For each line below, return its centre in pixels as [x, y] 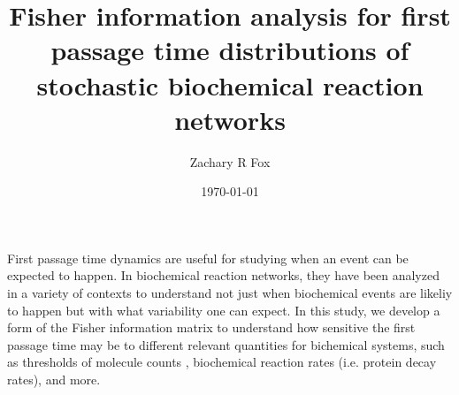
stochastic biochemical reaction [230, 84]
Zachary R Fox [230, 161]
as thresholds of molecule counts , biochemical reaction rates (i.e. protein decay [222, 362]
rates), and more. [54, 380]
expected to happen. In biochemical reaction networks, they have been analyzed [223, 275]
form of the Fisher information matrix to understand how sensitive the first [211, 327]
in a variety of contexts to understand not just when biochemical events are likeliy [230, 293]
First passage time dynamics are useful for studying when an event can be [208, 258]
